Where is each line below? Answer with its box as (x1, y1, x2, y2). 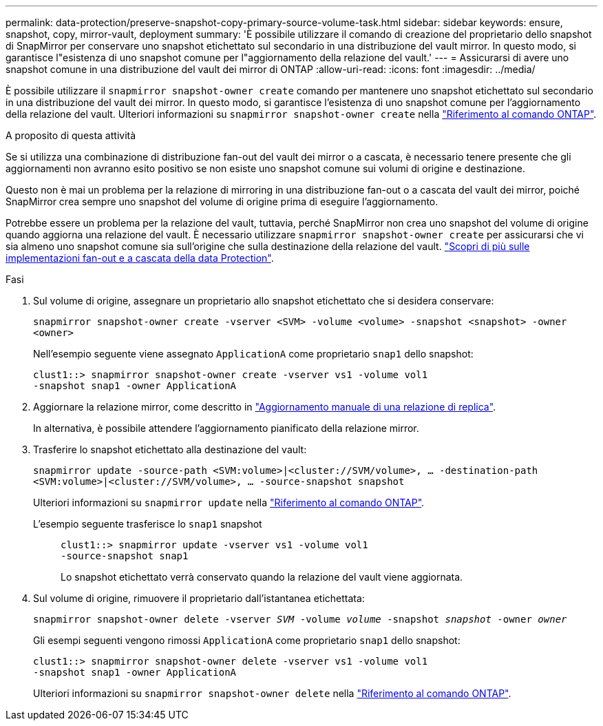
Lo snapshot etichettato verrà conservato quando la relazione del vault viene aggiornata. (61, 571, 463, 583)
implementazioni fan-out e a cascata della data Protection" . (6, 252, 274, 264)
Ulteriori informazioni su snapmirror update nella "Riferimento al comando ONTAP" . (33, 497, 425, 508)
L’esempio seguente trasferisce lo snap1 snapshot (33, 518, 262, 530)
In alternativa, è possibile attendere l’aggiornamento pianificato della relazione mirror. (33, 422, 419, 434)
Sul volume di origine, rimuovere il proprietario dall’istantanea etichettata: (33, 592, 365, 604)
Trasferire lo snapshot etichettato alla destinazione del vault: (33, 444, 307, 455)
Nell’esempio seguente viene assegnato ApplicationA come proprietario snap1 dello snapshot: (33, 348, 474, 360)
